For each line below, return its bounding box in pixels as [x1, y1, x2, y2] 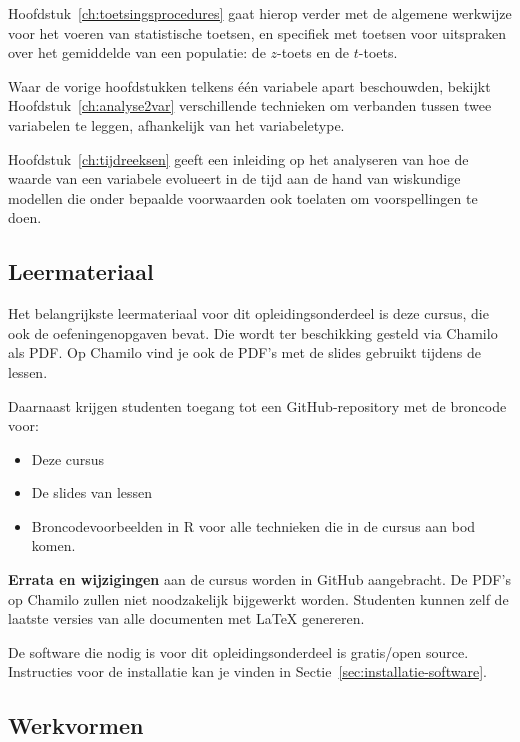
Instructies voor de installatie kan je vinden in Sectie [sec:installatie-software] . [8, 661, 487, 682]
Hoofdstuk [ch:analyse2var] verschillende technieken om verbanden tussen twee [8, 95, 492, 116]
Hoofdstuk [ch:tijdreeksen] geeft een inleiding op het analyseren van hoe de [8, 148, 469, 169]
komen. [31, 535, 76, 556]
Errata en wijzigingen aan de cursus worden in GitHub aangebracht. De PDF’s [8, 569, 511, 590]
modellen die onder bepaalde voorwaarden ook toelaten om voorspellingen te [8, 187, 478, 208]
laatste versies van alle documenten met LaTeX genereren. [8, 608, 365, 629]
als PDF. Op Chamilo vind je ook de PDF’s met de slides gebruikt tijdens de [8, 342, 481, 363]
